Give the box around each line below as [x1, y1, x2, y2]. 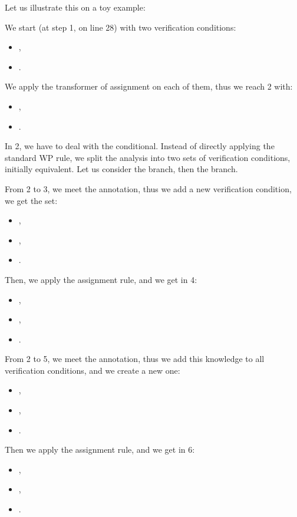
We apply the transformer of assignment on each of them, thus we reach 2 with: [5, 80, 293, 93]
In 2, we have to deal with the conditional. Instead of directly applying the [5, 140, 275, 152]
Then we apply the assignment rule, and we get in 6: [5, 443, 195, 456]
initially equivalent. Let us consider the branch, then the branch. [5, 163, 238, 175]
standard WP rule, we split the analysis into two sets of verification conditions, [5, 151, 291, 163]
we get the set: [5, 194, 58, 206]
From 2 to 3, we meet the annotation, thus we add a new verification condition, [5, 182, 292, 195]
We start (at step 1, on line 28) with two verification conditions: [5, 21, 236, 33]
